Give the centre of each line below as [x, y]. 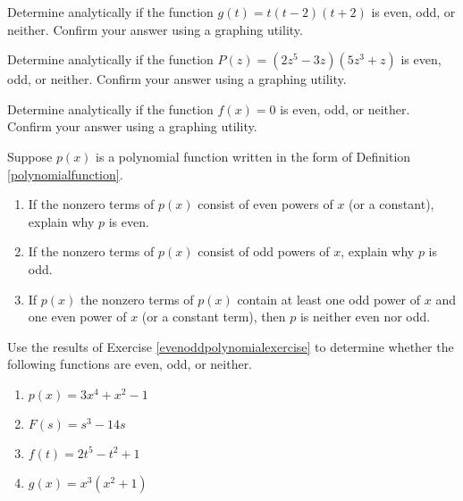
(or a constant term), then [214, 317]
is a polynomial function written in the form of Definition [253, 156]
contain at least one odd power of [329, 299]
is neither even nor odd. [365, 317]
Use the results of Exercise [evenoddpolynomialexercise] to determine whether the [231, 346]
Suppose [30, 156]
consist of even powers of [265, 204]
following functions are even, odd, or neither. [130, 364]
